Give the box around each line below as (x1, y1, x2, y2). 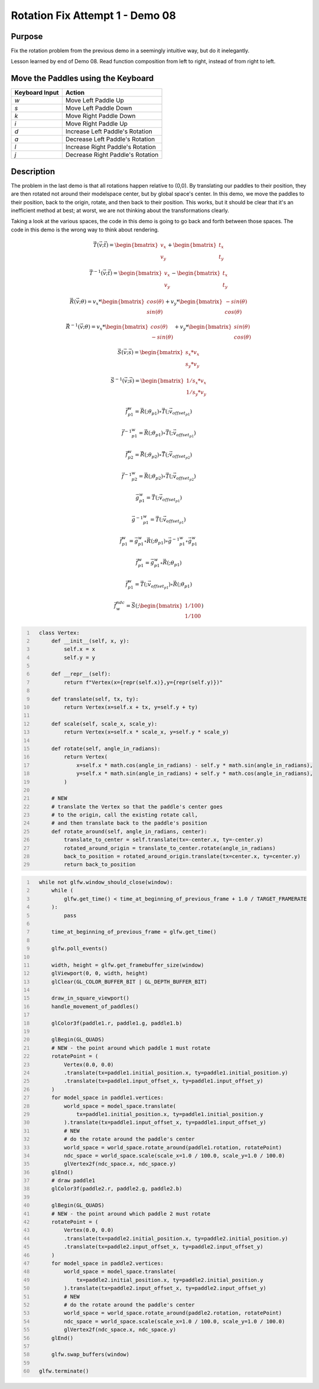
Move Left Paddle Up (65, 97, 124, 105)
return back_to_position (64, 861, 136, 868)
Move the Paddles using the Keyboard (11, 73, 154, 83)
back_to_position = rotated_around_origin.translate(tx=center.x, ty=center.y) (64, 853, 301, 860)
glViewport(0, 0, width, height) (51, 970, 148, 977)
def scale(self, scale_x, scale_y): (51, 720, 158, 727)
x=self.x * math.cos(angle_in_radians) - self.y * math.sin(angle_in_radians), (76, 761, 313, 769)
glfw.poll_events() (51, 945, 108, 952)
